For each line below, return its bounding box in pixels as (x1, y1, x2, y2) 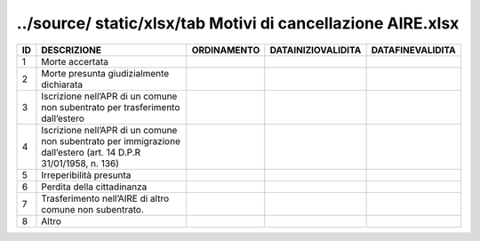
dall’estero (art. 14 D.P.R (41, 146, 141, 158)
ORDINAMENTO (191, 44, 260, 56)
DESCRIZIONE (41, 44, 102, 56)
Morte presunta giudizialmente (41, 67, 170, 79)
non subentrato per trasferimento (41, 100, 180, 113)
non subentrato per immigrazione (41, 134, 181, 147)
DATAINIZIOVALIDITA (269, 44, 362, 56)
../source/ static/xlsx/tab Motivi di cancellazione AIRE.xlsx (16, 13, 460, 33)
